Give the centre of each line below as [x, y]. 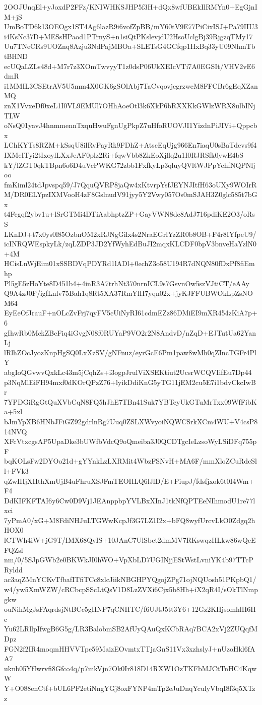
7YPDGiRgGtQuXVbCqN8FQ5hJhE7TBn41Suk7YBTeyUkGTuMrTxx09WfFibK [130, 401]
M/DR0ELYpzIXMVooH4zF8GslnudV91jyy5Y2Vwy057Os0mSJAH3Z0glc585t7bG [131, 194]
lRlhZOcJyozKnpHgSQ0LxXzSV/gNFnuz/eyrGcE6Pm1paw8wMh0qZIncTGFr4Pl [130, 352]
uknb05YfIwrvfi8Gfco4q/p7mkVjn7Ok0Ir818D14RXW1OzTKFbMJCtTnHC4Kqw [130, 668]
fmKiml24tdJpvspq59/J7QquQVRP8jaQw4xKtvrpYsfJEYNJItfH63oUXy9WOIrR [130, 184]
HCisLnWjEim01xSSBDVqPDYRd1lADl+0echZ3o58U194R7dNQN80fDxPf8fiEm [129, 263]
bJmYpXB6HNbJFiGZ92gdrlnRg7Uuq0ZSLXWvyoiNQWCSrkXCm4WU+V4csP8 [131, 421]
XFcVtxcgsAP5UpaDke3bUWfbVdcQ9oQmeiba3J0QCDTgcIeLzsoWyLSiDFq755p [130, 441]
